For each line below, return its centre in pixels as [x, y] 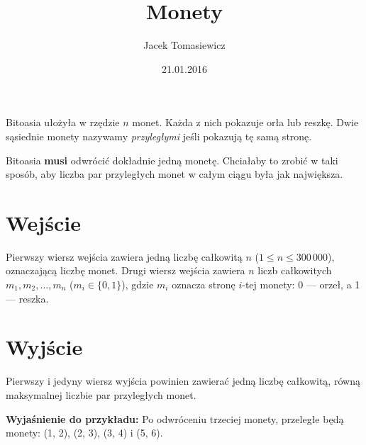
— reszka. [27, 298]
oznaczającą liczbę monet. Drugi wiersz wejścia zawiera [126, 270]
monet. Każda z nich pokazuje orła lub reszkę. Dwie [245, 122]
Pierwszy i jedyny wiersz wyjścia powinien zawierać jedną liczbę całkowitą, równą [183, 381]
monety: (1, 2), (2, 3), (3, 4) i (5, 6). [84, 433]
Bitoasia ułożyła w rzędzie [63, 122]
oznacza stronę [204, 284]
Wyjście [44, 347]
